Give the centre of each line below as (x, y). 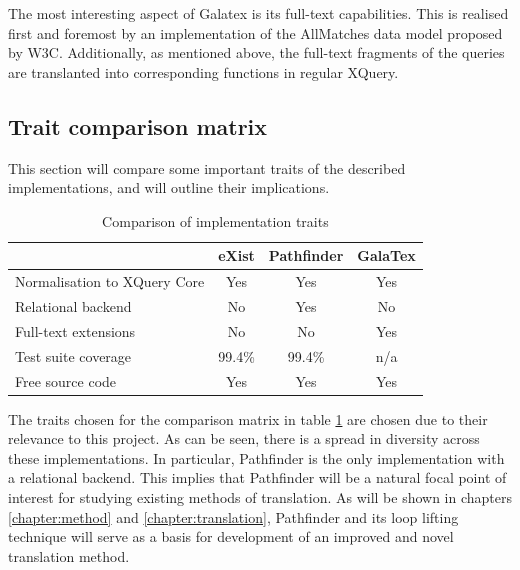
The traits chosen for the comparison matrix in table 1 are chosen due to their (248, 418)
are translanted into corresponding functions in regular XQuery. (203, 71)
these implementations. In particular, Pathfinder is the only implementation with (256, 457)
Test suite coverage (73, 355)
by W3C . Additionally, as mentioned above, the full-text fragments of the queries (256, 52)
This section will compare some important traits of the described (207, 167)
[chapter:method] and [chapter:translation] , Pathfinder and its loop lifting (233, 516)
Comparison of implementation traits (215, 220)
